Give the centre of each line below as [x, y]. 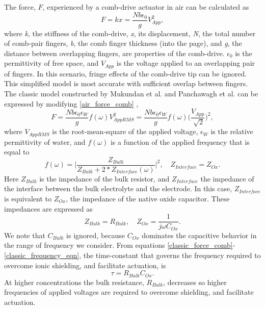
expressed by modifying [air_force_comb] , [71, 103]
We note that [25, 235]
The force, [20, 7]
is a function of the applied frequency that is [180, 141]
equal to [17, 152]
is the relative [232, 131]
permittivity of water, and [45, 141]
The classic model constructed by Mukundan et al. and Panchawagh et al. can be [131, 94]
